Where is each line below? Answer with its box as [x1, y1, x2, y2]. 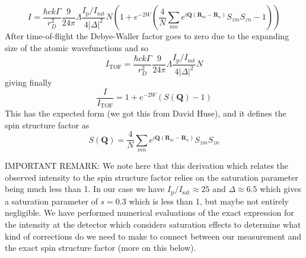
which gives [260, 183, 301, 195]
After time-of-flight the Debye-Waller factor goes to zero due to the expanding [5, 30, 289, 42]
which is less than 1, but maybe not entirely [129, 194, 289, 207]
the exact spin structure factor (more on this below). [5, 241, 196, 254]
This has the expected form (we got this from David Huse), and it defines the [5, 107, 286, 119]
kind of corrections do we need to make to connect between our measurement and [5, 229, 301, 242]
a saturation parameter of [5, 194, 98, 207]
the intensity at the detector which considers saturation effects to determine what [5, 218, 301, 230]
